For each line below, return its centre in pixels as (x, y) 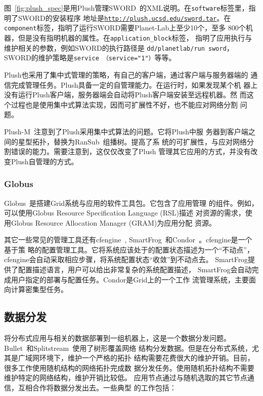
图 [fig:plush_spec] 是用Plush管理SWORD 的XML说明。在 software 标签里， (126, 8)
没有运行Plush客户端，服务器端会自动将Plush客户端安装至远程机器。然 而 (125, 95)
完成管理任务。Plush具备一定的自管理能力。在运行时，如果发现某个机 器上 (134, 84)
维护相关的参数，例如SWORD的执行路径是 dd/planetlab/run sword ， (119, 47)
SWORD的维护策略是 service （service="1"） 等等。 (90, 58)
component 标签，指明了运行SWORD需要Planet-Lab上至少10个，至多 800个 (125, 28)
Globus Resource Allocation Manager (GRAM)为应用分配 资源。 (113, 222)
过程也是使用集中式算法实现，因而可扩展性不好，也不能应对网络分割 (124, 104)
